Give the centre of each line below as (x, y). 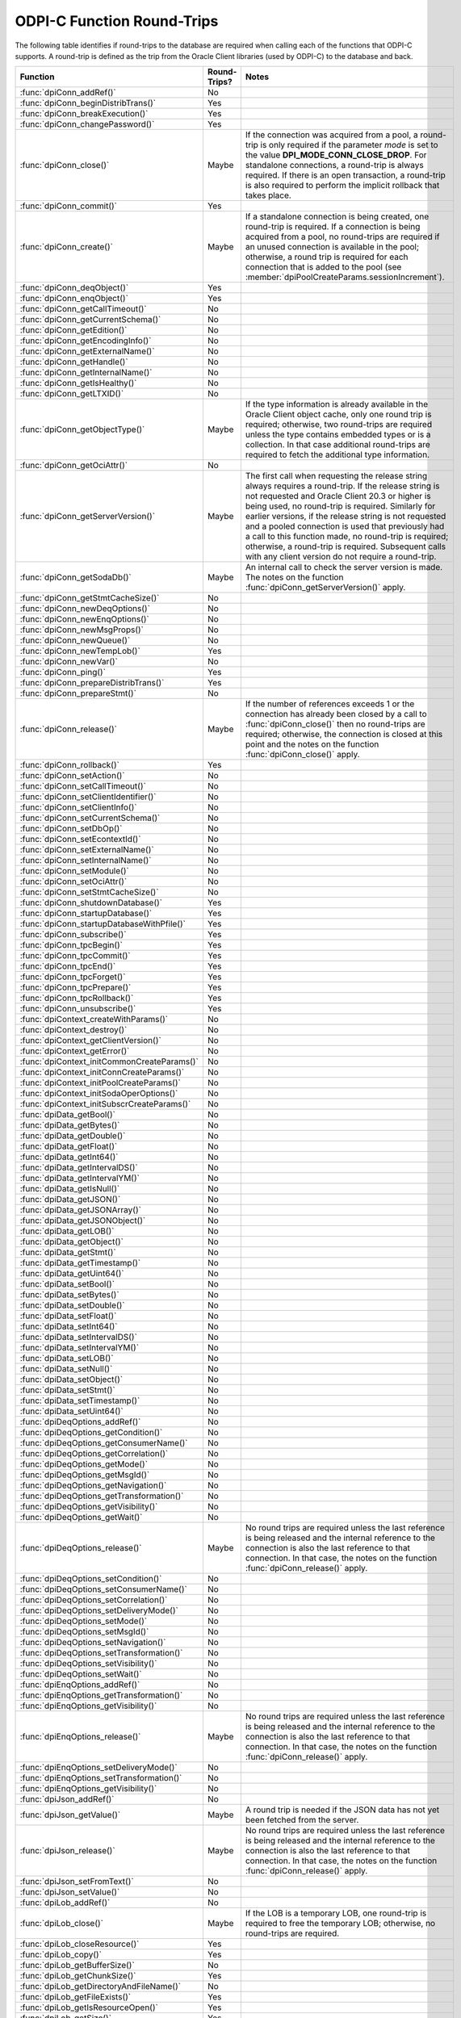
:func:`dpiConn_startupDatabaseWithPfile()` (103, 924)
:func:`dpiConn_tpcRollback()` (77, 999)
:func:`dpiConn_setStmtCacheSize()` (89, 892)
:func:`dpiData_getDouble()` (73, 1136)
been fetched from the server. (302, 1820)
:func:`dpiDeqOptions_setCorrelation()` (94, 1600)
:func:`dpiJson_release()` (68, 1851)
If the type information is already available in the (337, 404)
